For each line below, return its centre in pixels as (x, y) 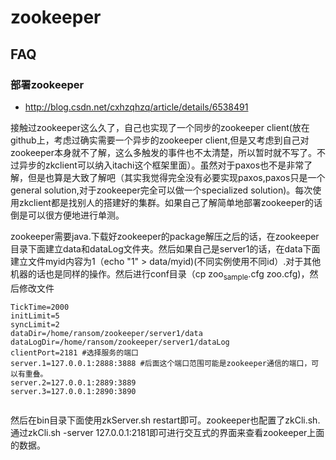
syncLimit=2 (35, 324)
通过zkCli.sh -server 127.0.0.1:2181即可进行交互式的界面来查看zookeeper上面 (167, 432)
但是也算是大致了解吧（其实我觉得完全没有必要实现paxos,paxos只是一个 (176, 177)
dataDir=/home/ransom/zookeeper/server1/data (106, 333)
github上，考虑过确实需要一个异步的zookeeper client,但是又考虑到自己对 (160, 140)
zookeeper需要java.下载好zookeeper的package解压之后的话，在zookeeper (165, 236)
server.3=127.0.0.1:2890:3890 (73, 391)
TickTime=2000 (40, 307)
